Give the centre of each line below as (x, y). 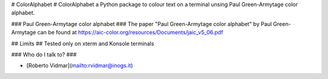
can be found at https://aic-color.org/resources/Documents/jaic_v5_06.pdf (130, 33)
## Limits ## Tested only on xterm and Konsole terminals (83, 43)
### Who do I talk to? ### (44, 54)
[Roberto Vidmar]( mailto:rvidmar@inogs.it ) (80, 66)
